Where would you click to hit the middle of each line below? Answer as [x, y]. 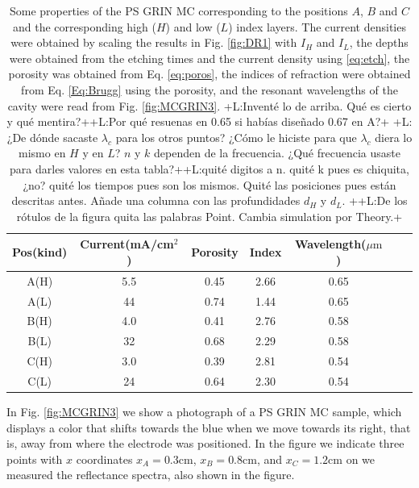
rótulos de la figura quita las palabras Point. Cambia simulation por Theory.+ [209, 216]
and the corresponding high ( [84, 26]
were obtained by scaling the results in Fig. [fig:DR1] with [154, 42]
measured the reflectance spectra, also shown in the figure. [151, 475]
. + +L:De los [375, 200]
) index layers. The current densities [317, 26]
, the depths [379, 42]
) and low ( [193, 26]
